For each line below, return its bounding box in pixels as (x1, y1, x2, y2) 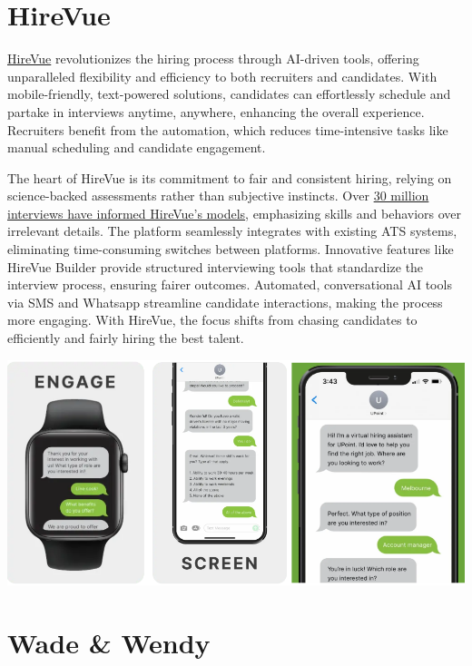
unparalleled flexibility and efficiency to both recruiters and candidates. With (7, 66, 438, 85)
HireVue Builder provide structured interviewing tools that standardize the (7, 257, 424, 276)
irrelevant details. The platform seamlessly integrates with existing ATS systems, (7, 221, 457, 240)
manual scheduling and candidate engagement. (7, 138, 266, 157)
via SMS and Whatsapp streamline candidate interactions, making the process (7, 292, 443, 311)
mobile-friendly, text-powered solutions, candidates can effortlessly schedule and (7, 84, 451, 103)
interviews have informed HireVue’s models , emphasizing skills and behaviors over (7, 203, 462, 222)
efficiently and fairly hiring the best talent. (7, 328, 244, 348)
